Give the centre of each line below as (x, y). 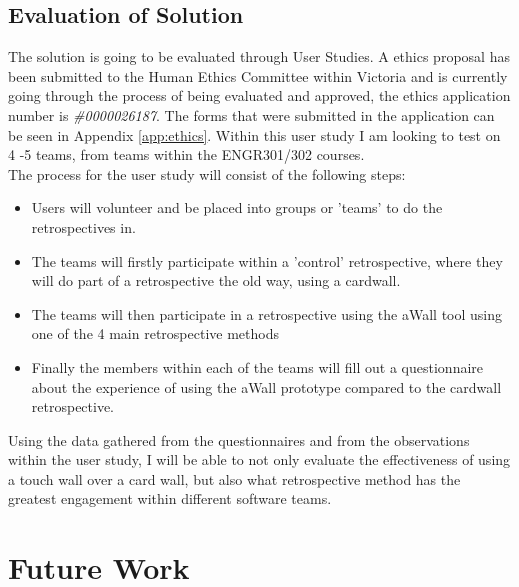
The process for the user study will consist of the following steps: (207, 173)
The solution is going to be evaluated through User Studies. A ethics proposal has (259, 56)
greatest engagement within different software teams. (170, 498)
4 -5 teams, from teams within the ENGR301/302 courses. (186, 154)
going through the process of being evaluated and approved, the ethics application (259, 95)
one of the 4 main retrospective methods (155, 333)
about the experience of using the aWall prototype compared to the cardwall (266, 386)
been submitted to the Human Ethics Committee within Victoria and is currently (258, 75)
